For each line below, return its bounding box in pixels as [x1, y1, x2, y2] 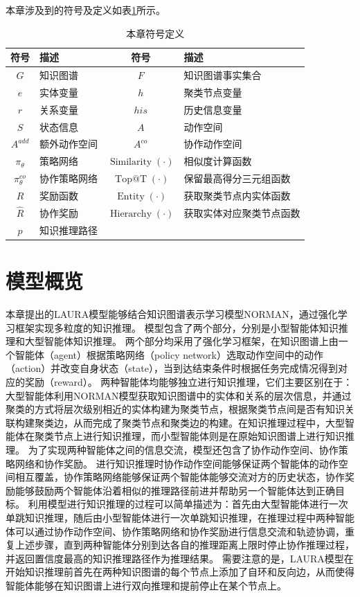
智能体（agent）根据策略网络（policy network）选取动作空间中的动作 [15, 347, 323, 362]
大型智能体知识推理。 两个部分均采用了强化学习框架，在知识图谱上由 [24, 334, 339, 348]
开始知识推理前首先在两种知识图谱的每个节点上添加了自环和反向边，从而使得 [6, 564, 354, 579]
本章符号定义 [126, 26, 185, 40]
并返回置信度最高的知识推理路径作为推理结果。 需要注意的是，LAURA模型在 [6, 551, 354, 565]
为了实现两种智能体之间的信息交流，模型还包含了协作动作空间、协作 [28, 443, 339, 456]
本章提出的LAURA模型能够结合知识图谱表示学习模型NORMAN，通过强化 [6, 307, 338, 321]
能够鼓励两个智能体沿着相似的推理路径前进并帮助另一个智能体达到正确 [15, 483, 335, 497]
